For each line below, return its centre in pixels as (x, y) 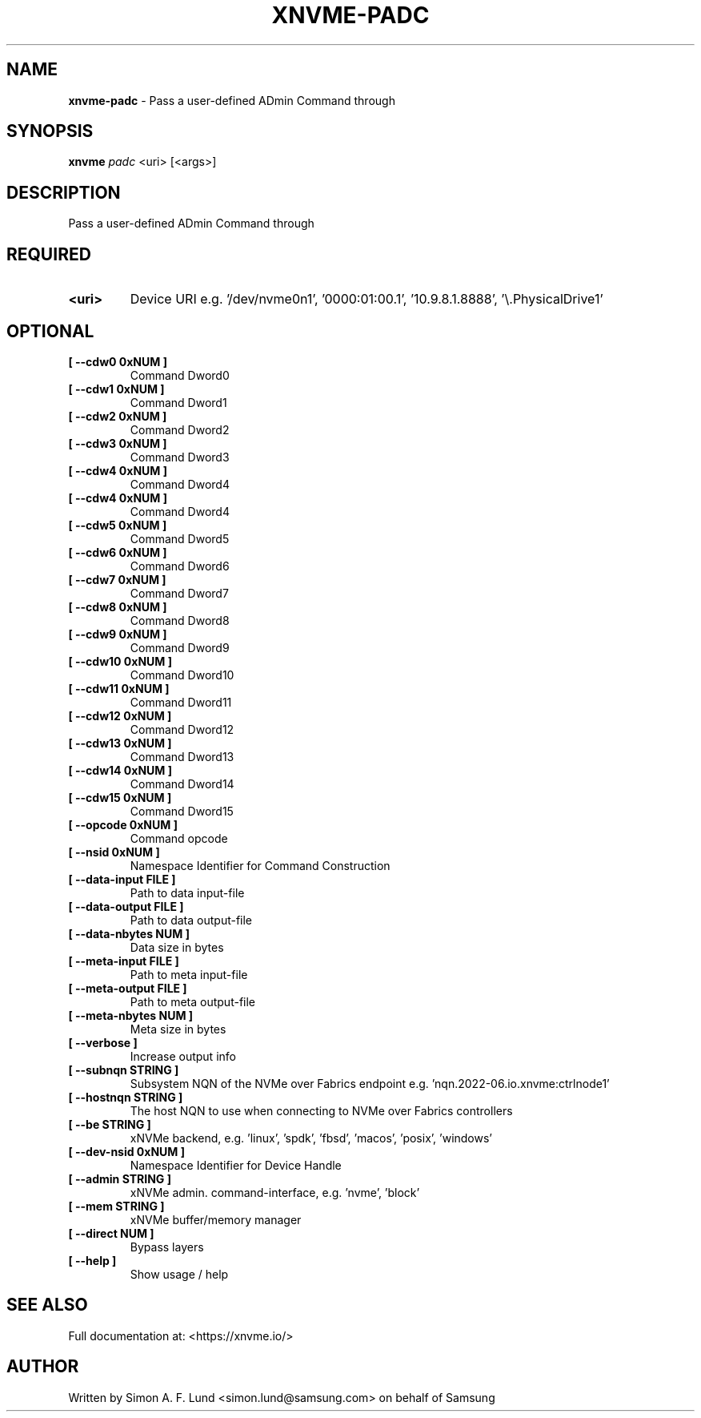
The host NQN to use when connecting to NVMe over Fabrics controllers (321, 1110)
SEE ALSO (47, 1305)
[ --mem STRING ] (116, 1206)
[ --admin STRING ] (120, 1178)
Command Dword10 (182, 675)
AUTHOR (43, 1367)
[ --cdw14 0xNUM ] (120, 770)
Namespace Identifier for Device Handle (236, 1165)
